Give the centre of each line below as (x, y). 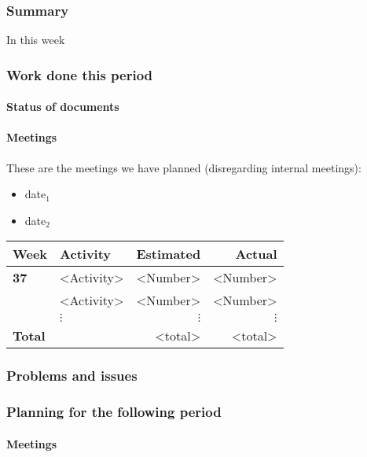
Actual (256, 254)
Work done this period (80, 74)
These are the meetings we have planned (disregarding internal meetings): (184, 167)
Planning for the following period (114, 412)
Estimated (169, 254)
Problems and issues (72, 376)
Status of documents (63, 107)
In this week (36, 40)
